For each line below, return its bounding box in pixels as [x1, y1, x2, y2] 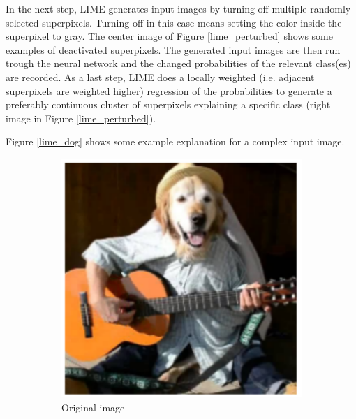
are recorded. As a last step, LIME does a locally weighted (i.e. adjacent [6, 69, 315, 84]
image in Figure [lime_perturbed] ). [6, 110, 156, 125]
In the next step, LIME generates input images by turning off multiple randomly [6, 1, 351, 15]
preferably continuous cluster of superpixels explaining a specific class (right [6, 97, 331, 112]
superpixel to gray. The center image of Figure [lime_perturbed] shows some [6, 29, 333, 43]
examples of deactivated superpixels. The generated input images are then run [6, 42, 341, 57]
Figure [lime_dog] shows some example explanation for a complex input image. [6, 134, 345, 149]
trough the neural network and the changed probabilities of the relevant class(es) [6, 56, 351, 71]
